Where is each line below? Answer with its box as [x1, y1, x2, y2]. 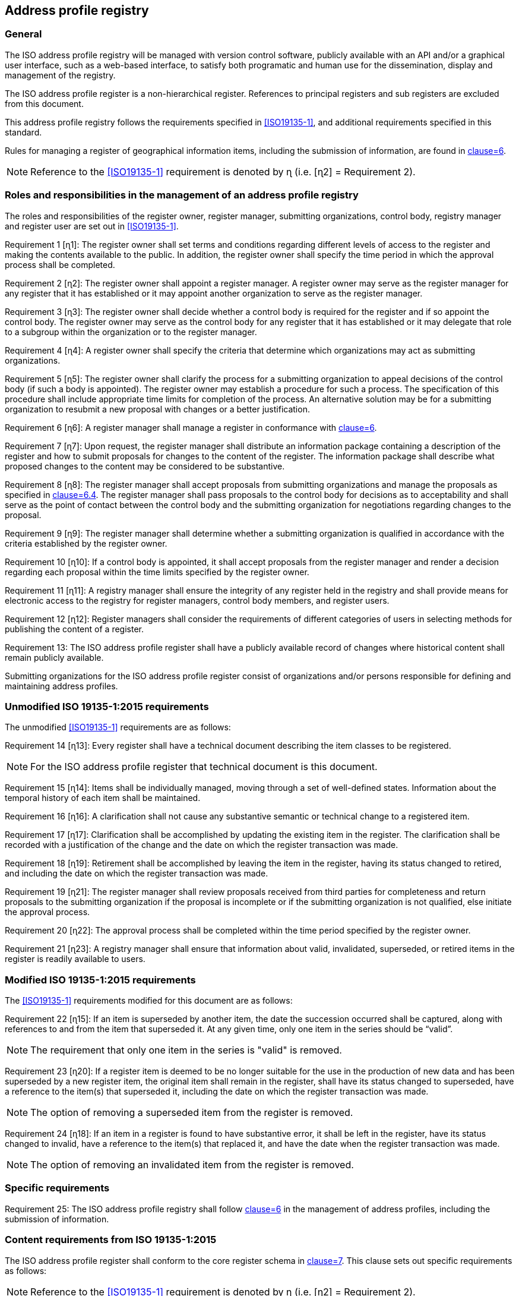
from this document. [5, 98, 84, 109]
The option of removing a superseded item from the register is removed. [30, 1106, 353, 1119]
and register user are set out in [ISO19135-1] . [5, 220, 179, 231]
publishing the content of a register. [5, 623, 144, 634]
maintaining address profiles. [5, 680, 118, 691]
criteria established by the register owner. [5, 538, 167, 548]
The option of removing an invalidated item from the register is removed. [30, 1159, 354, 1171]
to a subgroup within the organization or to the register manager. [5, 326, 257, 337]
